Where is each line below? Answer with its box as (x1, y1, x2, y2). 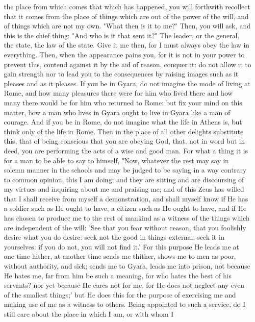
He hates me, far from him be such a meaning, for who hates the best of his (4, 270, 232, 280)
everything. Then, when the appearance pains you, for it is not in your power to (4, 49, 245, 59)
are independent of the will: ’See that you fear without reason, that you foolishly (4, 222, 246, 232)
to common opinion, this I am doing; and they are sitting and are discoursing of (4, 174, 244, 184)
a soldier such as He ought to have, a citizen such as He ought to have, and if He (4, 203, 247, 213)
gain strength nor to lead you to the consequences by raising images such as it (4, 69, 239, 79)
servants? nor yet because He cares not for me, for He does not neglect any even (4, 280, 245, 290)
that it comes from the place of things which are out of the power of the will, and (4, 11, 249, 21)
